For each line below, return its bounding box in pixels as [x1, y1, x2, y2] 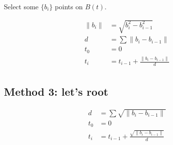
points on [55, 1, 83, 11]
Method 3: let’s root [4, 84, 108, 99]
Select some [4, 1, 39, 11]
